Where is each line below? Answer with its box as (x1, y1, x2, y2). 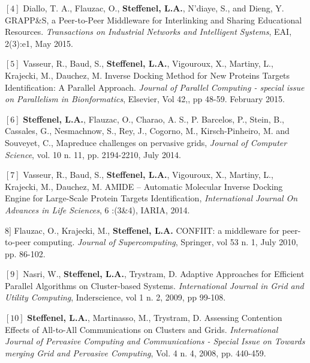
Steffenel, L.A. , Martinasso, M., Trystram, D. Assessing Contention (27, 311, 282, 324)
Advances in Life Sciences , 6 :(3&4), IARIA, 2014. (5, 203, 190, 216)
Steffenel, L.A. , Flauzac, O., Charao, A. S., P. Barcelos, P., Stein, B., (23, 112, 284, 125)
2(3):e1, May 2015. (5, 37, 73, 49)
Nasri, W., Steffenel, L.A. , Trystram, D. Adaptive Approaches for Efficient (23, 267, 305, 280)
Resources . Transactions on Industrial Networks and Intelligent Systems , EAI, (5, 25, 292, 38)
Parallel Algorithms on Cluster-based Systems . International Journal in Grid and (5, 279, 304, 291)
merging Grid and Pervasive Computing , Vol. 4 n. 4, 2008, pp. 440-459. (5, 346, 266, 359)
